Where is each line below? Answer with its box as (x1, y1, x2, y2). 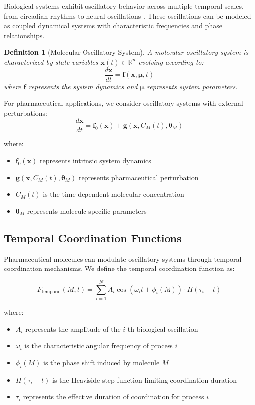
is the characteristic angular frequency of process (24, 340, 173, 351)
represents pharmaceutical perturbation (79, 172, 199, 182)
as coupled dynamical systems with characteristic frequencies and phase (4, 20, 222, 31)
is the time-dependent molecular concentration (43, 189, 184, 199)
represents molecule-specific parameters (27, 205, 147, 216)
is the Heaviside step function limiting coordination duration (52, 374, 237, 385)
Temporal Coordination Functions (4, 230, 182, 245)
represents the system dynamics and (28, 81, 138, 91)
